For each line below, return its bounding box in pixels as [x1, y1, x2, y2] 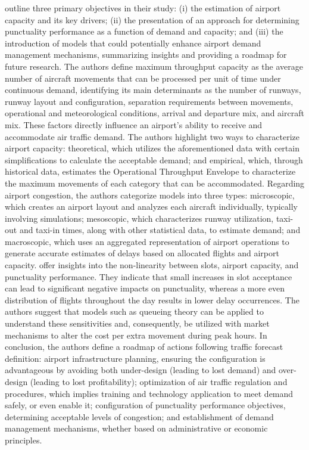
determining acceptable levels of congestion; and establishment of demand [5, 410, 274, 423]
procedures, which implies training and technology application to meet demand [5, 387, 294, 399]
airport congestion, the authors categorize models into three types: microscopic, [5, 188, 295, 201]
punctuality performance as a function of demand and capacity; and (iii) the [5, 25, 283, 38]
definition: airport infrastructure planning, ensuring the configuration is [5, 352, 266, 364]
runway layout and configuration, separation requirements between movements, [5, 95, 294, 107]
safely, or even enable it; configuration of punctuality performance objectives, [5, 399, 286, 411]
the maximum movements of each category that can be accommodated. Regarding [5, 176, 305, 189]
